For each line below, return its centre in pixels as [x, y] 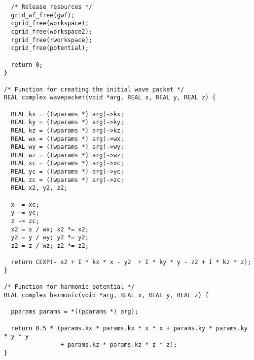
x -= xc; [25, 204]
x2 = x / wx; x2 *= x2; [50, 229]
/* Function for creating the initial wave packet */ [94, 89]
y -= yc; [25, 213]
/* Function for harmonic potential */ [69, 287]
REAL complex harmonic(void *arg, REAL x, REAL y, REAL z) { [107, 295]
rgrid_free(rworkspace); [52, 40]
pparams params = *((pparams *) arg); [75, 312]
